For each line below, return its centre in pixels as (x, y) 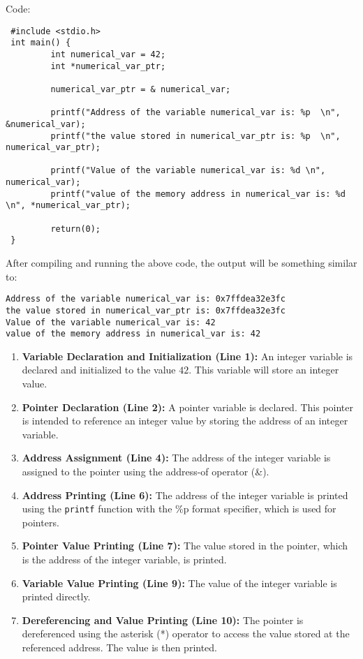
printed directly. (56, 597)
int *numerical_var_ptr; (108, 66)
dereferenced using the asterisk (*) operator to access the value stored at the (186, 634)
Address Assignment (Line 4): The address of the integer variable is (176, 458)
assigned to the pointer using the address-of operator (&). (146, 472)
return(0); (76, 229)
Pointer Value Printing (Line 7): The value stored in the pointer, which (185, 546)
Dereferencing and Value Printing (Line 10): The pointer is (163, 620)
